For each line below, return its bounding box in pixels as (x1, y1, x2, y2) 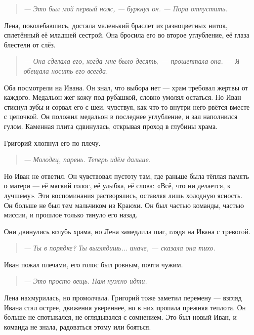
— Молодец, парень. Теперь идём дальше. (23, 154, 151, 165)
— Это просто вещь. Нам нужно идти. (23, 276, 147, 286)
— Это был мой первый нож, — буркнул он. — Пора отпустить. (23, 3, 228, 13)
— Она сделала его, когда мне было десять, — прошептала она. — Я (23, 56, 240, 66)
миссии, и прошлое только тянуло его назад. (4, 209, 138, 220)
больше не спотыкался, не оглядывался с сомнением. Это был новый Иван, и (4, 312, 237, 322)
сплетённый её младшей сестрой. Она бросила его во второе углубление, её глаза (4, 30, 250, 40)
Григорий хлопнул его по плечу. (4, 137, 101, 148)
